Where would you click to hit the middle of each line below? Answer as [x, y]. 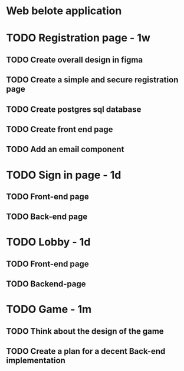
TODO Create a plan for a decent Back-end [86, 351]
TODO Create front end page [60, 129]
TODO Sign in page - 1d [64, 175]
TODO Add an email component [65, 149]
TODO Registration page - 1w [78, 38]
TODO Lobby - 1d [48, 242]
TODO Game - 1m [49, 309]
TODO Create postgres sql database [74, 109]
